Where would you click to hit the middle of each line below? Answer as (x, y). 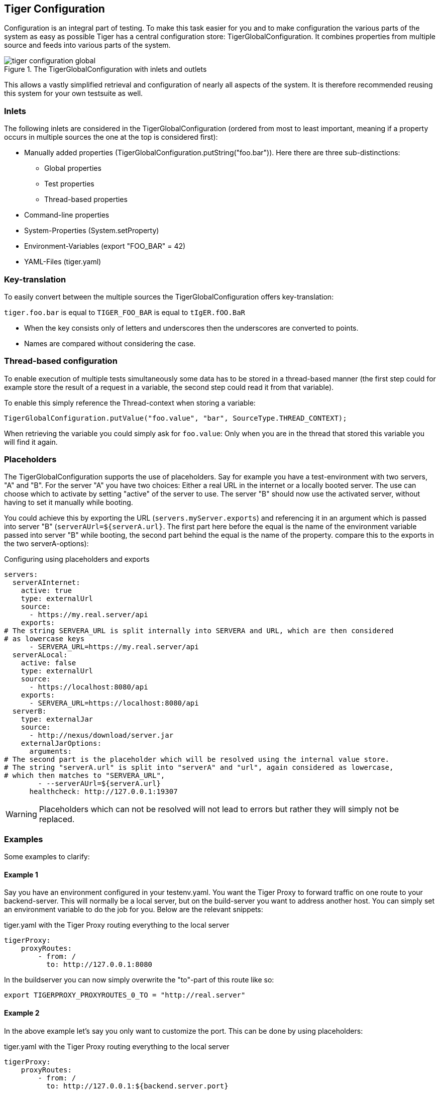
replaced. (57, 819)
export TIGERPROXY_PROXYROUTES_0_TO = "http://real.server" (125, 995)
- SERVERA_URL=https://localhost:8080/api (114, 703)
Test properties (69, 184)
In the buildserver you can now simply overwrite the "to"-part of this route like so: (139, 980)
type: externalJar (57, 719)
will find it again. (31, 442)
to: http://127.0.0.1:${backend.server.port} (137, 1086)
